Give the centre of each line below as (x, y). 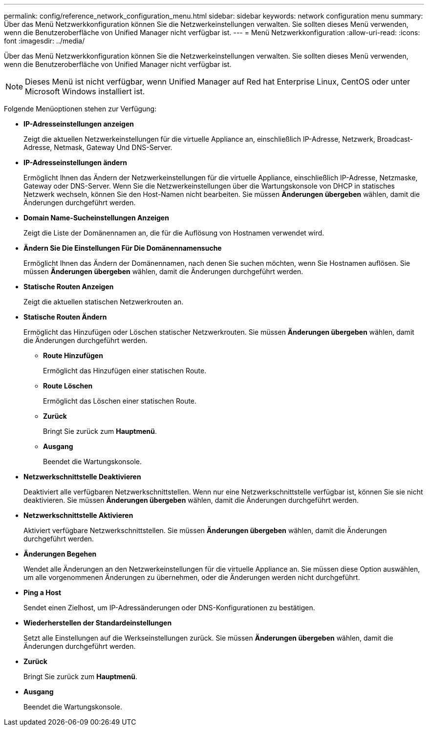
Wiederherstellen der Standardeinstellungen (98, 623)
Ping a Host (43, 592)
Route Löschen (68, 386)
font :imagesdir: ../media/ (44, 41)
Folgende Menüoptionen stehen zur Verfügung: (80, 109)
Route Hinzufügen (73, 355)
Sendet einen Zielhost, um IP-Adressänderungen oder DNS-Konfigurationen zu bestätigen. (169, 608)
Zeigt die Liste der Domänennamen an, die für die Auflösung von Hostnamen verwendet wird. (174, 233)
